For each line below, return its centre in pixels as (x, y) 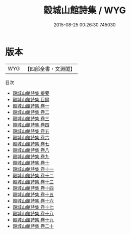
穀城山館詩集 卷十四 (33, 188)
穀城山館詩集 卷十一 (33, 169)
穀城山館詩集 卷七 (31, 144)
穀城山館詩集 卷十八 (33, 213)
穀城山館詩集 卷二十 (33, 226)
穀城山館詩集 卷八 (31, 150)
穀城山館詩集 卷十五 (33, 194)
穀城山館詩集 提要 (31, 93)
